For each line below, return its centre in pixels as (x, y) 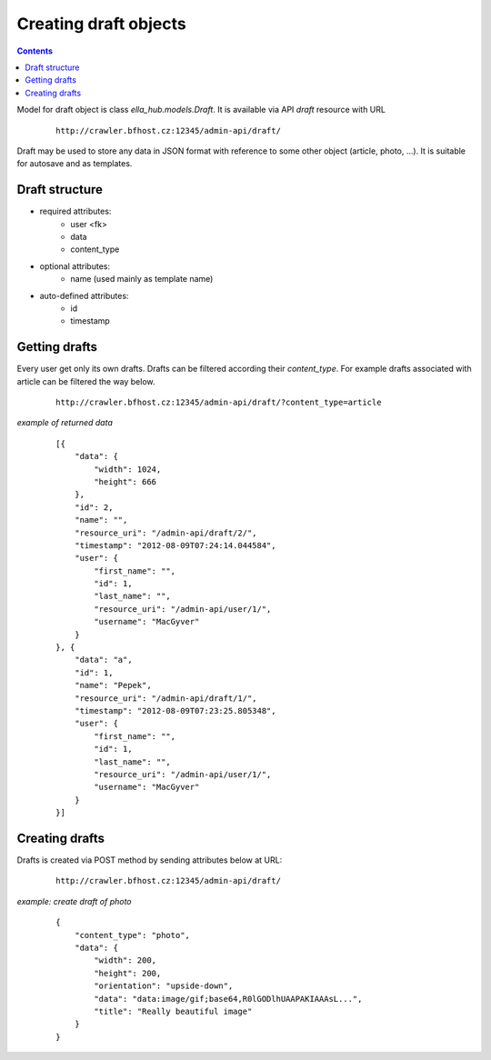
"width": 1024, (128, 469)
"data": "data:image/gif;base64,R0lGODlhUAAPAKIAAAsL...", (228, 999)
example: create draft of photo (74, 901)
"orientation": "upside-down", (164, 986)
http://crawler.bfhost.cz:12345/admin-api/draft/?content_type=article (219, 402)
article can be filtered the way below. (86, 381)
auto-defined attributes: (84, 295)
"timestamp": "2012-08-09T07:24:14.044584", (175, 545)
